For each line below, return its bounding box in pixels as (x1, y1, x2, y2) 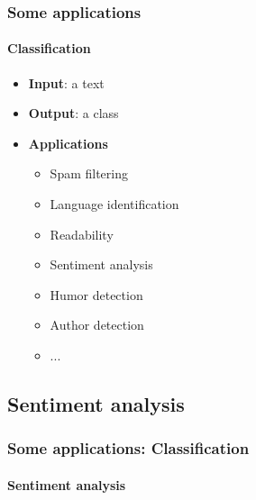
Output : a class (28, 104, 119, 123)
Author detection (50, 315, 144, 334)
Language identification (50, 195, 179, 214)
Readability (50, 224, 114, 243)
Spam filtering (50, 164, 128, 183)
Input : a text (28, 73, 105, 92)
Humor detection (50, 285, 143, 304)
